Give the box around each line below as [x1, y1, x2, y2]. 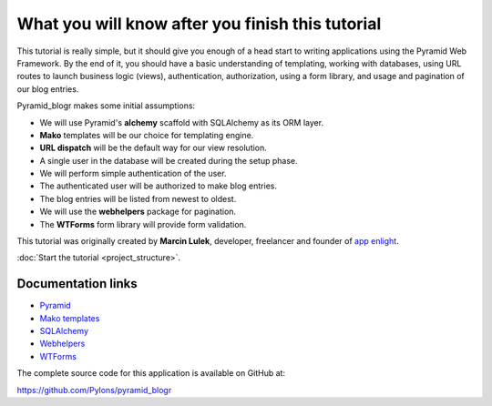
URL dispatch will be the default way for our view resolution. [39, 142, 268, 154]
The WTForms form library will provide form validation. [39, 218, 247, 229]
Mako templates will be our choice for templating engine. [39, 129, 254, 140]
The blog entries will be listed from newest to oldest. [39, 193, 237, 204]
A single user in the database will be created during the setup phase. [39, 155, 298, 166]
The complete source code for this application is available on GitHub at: [16, 368, 286, 379]
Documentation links [16, 276, 138, 291]
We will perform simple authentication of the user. [39, 168, 227, 179]
